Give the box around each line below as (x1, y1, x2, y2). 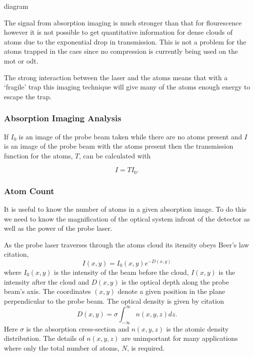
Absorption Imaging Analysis (4, 112, 122, 124)
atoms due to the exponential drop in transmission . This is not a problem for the (4, 36, 247, 46)
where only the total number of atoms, (4, 342, 120, 353)
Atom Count (4, 184, 55, 197)
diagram (4, 1, 28, 11)
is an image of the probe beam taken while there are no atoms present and (19, 131, 242, 141)
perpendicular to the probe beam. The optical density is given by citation (4, 295, 224, 306)
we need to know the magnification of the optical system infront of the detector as (4, 213, 250, 223)
